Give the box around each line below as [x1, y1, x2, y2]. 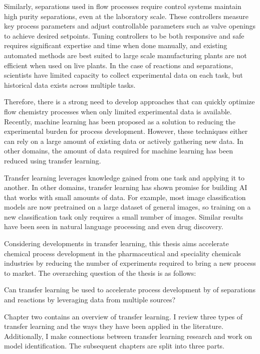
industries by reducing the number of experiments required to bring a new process [4, 258, 256, 268]
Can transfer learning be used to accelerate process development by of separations [4, 284, 255, 295]
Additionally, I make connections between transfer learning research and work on [4, 330, 252, 341]
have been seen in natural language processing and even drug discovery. [4, 221, 223, 232]
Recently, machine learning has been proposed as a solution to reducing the [4, 116, 235, 126]
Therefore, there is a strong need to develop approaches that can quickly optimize [4, 96, 255, 107]
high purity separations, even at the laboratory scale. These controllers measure [4, 11, 248, 21]
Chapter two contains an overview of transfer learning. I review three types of [4, 311, 243, 321]
